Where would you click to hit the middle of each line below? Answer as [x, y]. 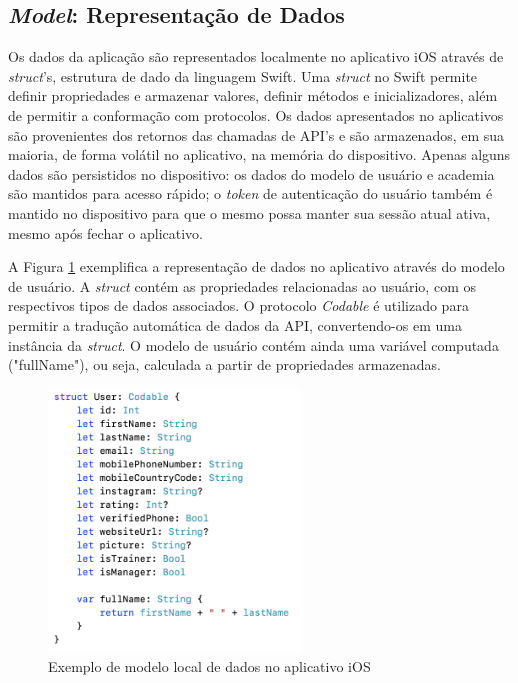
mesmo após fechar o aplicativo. [106, 232]
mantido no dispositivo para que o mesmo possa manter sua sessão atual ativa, [249, 212]
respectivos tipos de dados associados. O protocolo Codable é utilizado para [238, 305]
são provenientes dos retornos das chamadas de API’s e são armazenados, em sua [256, 134]
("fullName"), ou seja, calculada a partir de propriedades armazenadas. [224, 364]
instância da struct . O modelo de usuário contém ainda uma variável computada [253, 344]
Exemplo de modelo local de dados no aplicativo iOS [209, 665]
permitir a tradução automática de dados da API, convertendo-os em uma [235, 324]
